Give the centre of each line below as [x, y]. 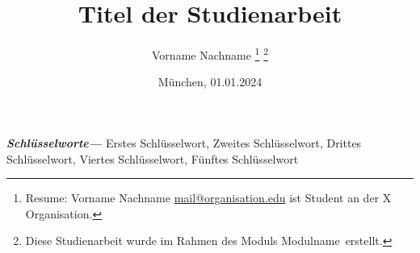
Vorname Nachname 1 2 [210, 54]
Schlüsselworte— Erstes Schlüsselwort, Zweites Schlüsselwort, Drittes [184, 142]
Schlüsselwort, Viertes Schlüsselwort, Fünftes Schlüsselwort [153, 158]
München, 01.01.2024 [210, 82]
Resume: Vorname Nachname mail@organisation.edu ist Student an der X [208, 198]
